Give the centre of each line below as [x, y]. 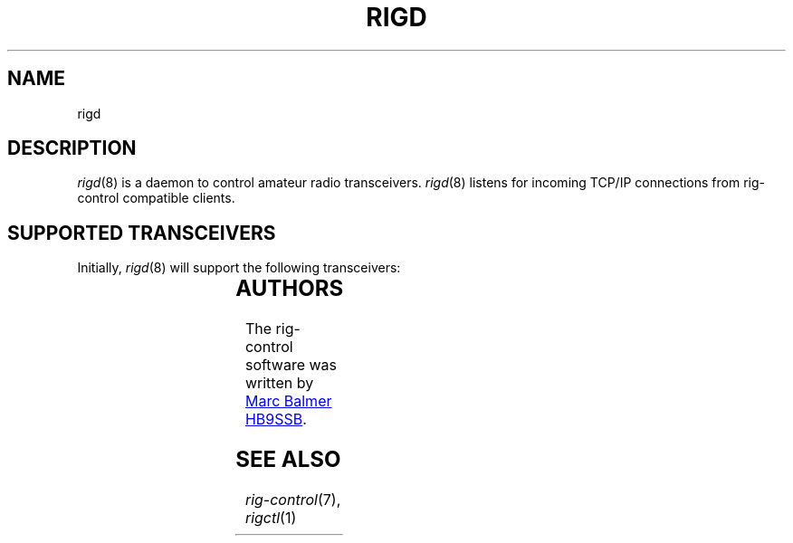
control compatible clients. [156, 198]
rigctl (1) [271, 518]
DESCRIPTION [72, 148]
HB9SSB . [276, 419]
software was [291, 365]
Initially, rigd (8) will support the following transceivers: [239, 268]
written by [279, 383]
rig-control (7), [293, 500]
